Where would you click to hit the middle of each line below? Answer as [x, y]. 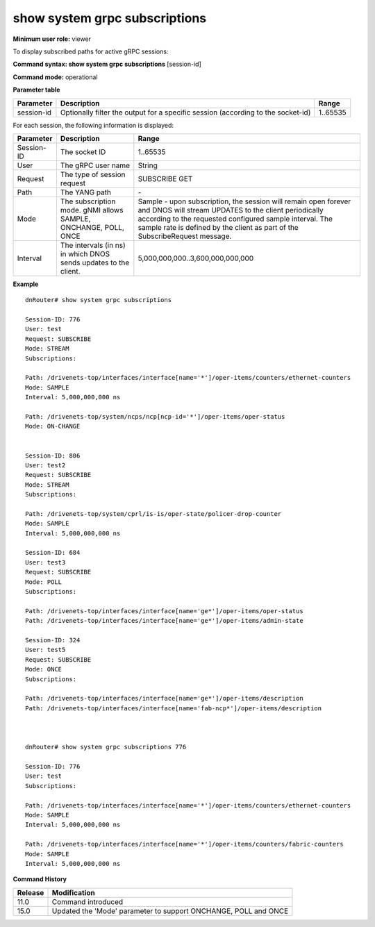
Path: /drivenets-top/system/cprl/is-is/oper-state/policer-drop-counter [153, 513]
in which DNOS [85, 253]
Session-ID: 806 [53, 456]
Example [26, 284]
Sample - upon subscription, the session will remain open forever [244, 201]
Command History [40, 879]
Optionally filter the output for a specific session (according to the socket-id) [185, 112]
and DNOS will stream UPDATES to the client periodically [231, 210]
